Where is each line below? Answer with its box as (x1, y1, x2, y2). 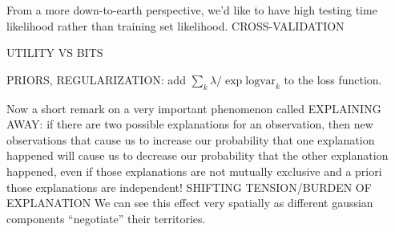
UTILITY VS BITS (6, 44, 103, 61)
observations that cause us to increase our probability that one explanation (6, 131, 375, 148)
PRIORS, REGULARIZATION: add (6, 71, 186, 88)
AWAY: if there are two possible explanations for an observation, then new (6, 116, 373, 132)
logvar (245, 75, 276, 87)
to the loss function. (284, 71, 382, 88)
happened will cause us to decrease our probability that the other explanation (6, 147, 389, 164)
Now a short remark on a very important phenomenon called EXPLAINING (6, 100, 381, 116)
